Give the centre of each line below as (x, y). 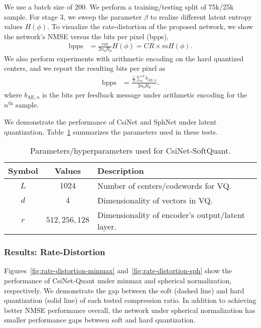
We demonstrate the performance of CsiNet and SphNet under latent (110, 121)
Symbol (23, 171)
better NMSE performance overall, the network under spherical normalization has (130, 310)
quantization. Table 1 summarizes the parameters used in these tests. (111, 131)
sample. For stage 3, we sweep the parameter (73, 16)
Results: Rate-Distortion (55, 252)
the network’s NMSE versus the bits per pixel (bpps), (86, 36)
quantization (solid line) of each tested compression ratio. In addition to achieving (130, 300)
